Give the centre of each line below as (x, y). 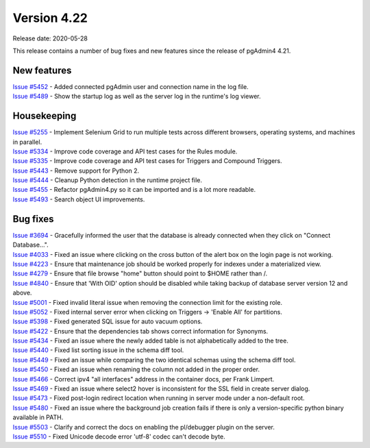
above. (22, 293)
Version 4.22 (50, 18)
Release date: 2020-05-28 (50, 38)
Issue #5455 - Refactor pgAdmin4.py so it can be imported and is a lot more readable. (134, 190)
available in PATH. (38, 417)
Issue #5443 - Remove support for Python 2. (76, 171)
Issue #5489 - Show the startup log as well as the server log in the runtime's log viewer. (137, 97)
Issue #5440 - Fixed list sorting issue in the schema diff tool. (98, 350)
